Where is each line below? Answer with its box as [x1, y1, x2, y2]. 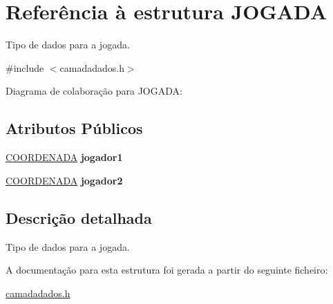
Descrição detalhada [6, 207, 152, 228]
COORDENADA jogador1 [6, 150, 123, 164]
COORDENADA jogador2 [6, 173, 123, 187]
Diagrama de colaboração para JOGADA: [6, 84, 182, 98]
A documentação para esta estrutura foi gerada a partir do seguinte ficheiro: [6, 263, 328, 277]
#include [6, 60, 44, 75]
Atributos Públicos [6, 117, 143, 139]
